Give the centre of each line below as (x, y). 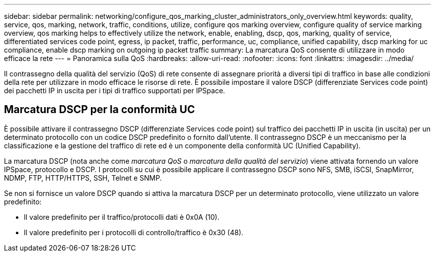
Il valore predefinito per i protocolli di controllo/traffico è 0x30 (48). (134, 232)
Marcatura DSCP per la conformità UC (100, 110)
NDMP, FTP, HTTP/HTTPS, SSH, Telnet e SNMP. (83, 178)
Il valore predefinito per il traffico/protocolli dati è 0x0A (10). (122, 217)
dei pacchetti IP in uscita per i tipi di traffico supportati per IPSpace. (115, 91)
